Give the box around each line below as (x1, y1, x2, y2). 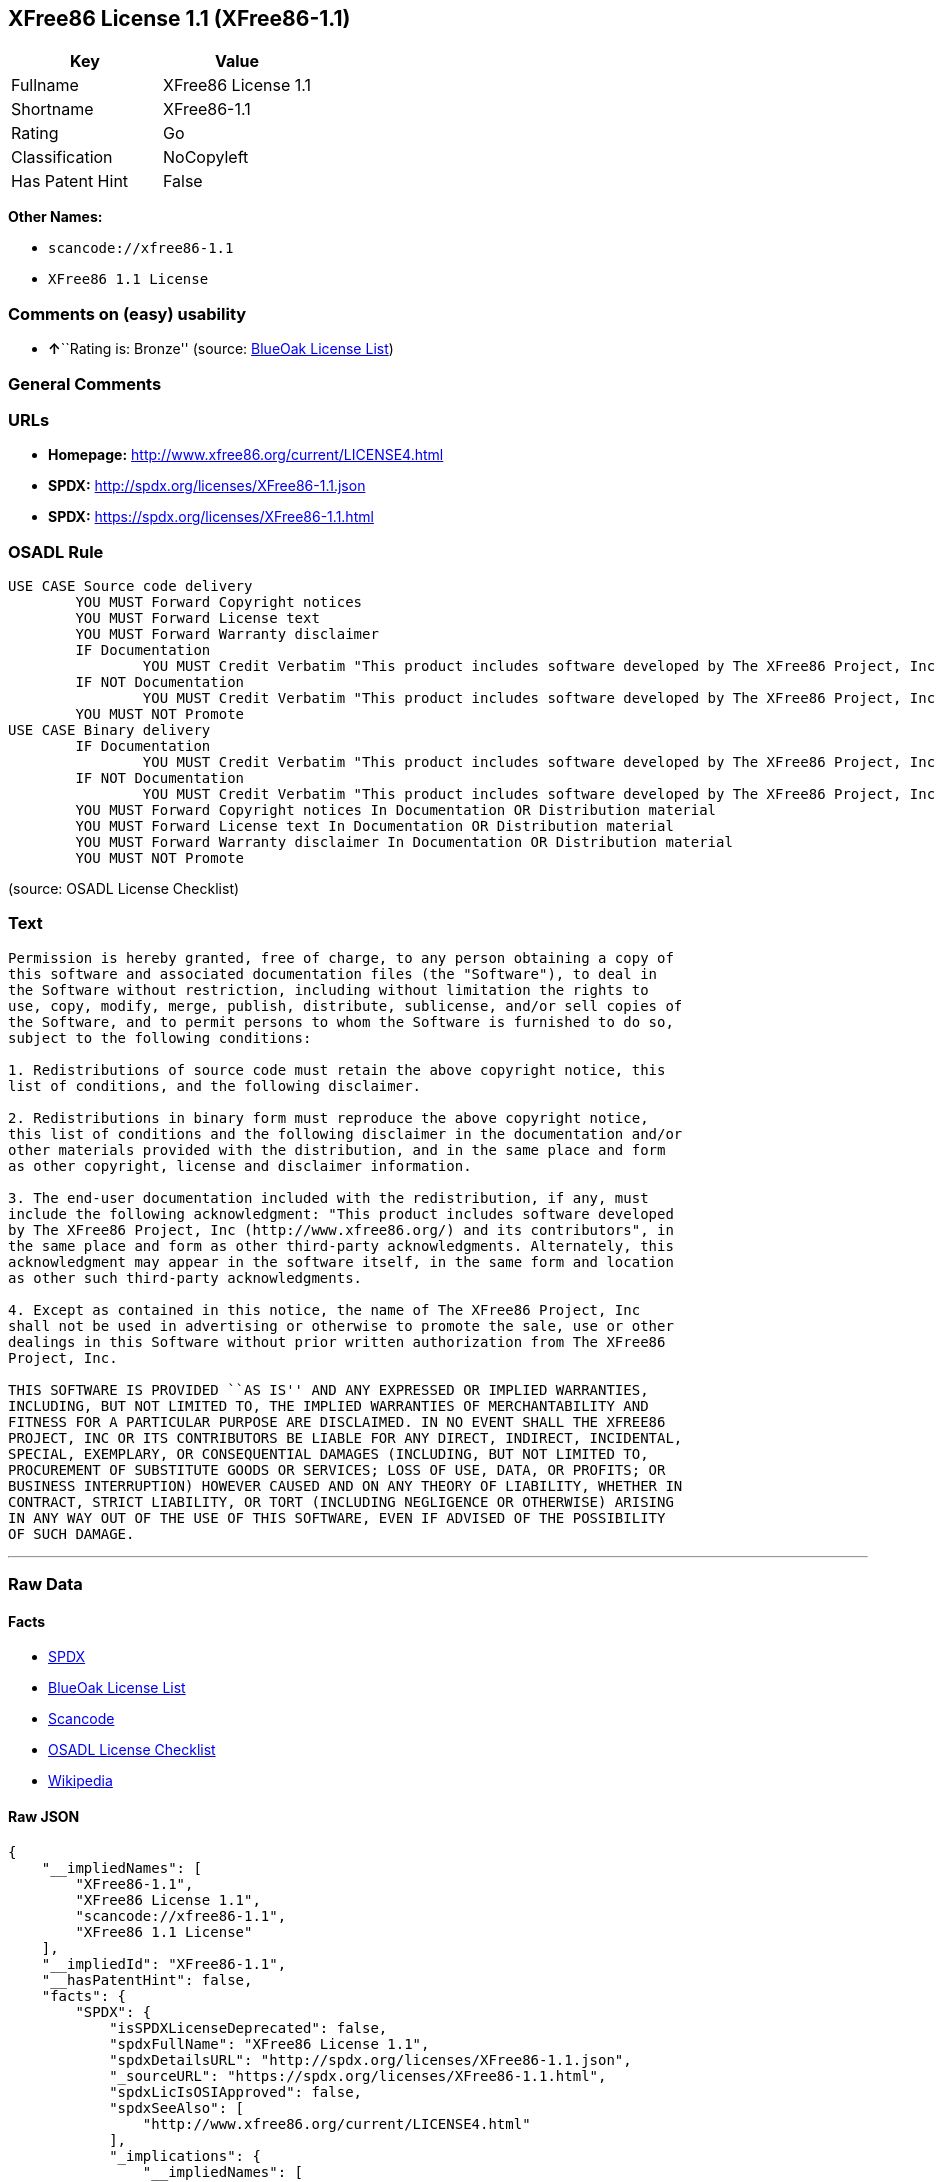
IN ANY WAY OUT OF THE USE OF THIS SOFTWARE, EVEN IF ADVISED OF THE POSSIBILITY (8, 1509, 666, 1526)
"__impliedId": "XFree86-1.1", (41, 1955, 287, 1972)
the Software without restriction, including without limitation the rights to (8, 981, 649, 998)
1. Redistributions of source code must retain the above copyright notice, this (8, 1061, 666, 1078)
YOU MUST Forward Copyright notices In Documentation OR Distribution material (75, 802, 717, 819)
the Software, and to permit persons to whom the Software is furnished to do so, (8, 1013, 674, 1030)
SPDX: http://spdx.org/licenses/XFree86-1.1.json (48, 477, 366, 495)
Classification (11, 147, 113, 168)
